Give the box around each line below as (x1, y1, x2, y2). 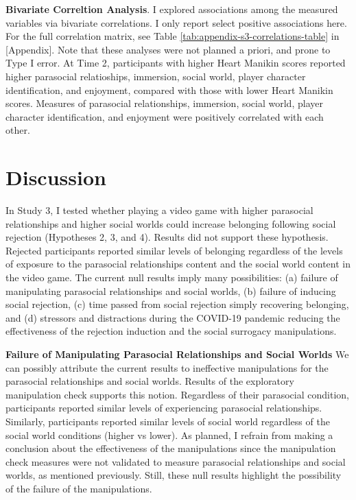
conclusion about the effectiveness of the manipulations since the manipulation (5, 441, 336, 455)
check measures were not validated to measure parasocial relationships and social (5, 454, 346, 468)
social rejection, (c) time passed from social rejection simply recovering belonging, (5, 297, 349, 311)
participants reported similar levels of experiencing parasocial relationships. (5, 401, 322, 415)
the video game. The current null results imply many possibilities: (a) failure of (5, 270, 338, 285)
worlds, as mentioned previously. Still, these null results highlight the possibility (5, 468, 342, 482)
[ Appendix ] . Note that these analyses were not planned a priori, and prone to (5, 42, 331, 56)
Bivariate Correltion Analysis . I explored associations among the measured (5, 2, 338, 16)
